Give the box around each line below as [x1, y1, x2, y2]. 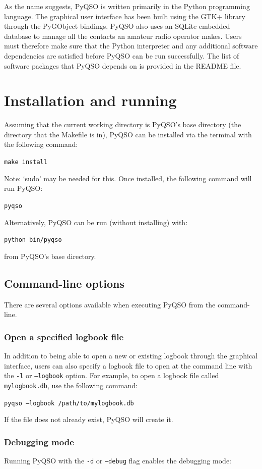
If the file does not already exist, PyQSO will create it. [4, 414, 173, 425]
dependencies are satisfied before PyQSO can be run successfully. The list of [4, 50, 239, 61]
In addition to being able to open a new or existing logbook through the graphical [4, 350, 258, 361]
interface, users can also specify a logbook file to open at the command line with [4, 360, 252, 371]
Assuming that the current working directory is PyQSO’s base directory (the [4, 119, 241, 130]
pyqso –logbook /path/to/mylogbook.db [4, 399, 134, 407]
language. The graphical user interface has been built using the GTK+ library [4, 11, 245, 21]
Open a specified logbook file [4, 330, 124, 343]
